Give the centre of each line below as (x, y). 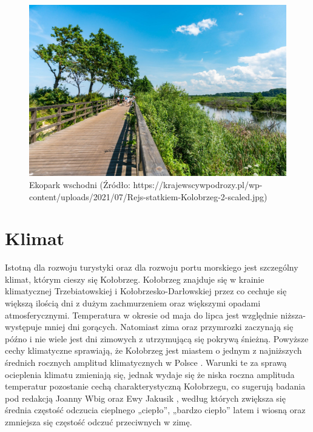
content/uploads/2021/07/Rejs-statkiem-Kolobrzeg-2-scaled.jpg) (148, 196)
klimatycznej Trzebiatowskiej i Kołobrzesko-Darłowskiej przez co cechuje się (146, 291)
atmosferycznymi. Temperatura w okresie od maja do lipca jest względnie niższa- (155, 315)
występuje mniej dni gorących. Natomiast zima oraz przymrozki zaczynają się (149, 327)
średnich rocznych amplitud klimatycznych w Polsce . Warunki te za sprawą (146, 363)
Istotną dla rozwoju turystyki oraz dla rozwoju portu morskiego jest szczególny (152, 267)
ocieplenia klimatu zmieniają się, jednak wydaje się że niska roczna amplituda (150, 374)
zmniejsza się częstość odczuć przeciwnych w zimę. (99, 422)
